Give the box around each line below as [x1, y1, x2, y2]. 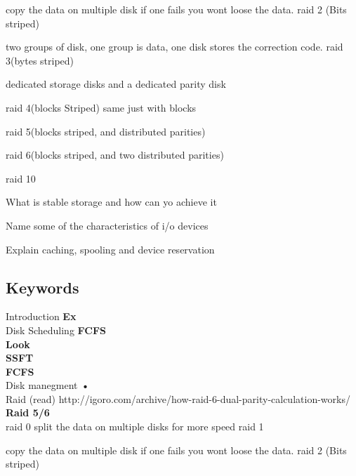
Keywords [6, 276, 79, 298]
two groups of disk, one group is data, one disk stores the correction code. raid [6, 39, 343, 54]
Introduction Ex [6, 309, 77, 324]
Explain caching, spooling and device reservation [6, 242, 215, 256]
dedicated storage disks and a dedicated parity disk [6, 77, 226, 91]
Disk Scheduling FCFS [6, 322, 106, 337]
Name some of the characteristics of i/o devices [6, 218, 209, 232]
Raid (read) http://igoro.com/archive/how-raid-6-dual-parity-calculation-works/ [6, 391, 350, 406]
